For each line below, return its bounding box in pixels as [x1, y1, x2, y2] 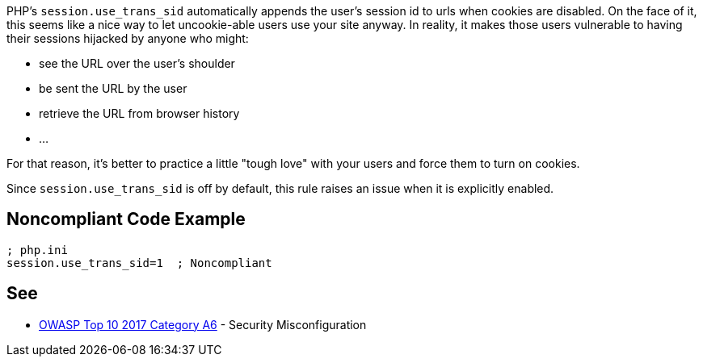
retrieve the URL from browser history [39, 106, 240, 120]
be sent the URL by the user [39, 81, 187, 95]
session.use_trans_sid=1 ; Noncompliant [6, 256, 272, 269]
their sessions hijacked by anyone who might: [6, 31, 249, 45]
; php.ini [6, 243, 68, 257]
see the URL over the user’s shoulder [39, 56, 235, 70]
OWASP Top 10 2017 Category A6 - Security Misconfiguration [39, 317, 367, 332]
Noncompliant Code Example [6, 209, 246, 230]
